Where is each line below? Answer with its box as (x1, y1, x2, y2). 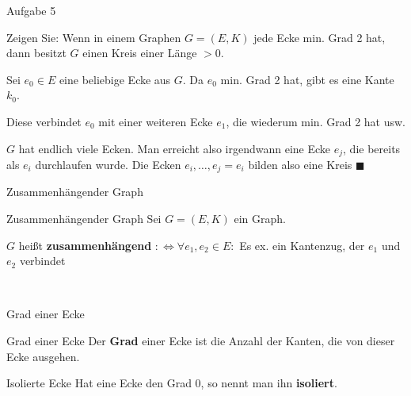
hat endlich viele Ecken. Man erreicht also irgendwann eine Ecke (18, 140, 331, 156)
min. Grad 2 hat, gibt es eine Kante (220, 71, 394, 87)
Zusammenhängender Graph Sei (6, 210, 162, 227)
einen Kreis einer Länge (82, 44, 197, 61)
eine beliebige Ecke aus (59, 71, 171, 87)
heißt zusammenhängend (18, 236, 152, 253)
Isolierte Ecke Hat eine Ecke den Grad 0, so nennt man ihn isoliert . (6, 375, 337, 391)
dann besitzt (6, 44, 67, 61)
